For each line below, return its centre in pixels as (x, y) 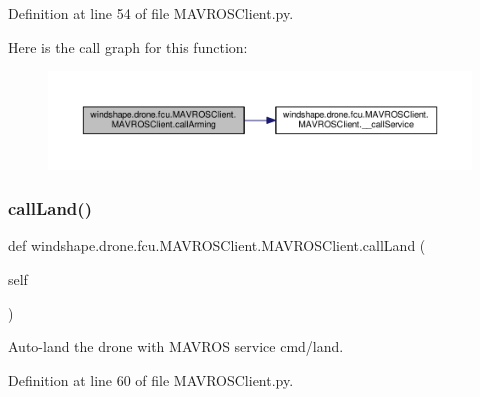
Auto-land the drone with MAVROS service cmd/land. (176, 346)
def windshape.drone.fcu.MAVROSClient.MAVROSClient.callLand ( (217, 245)
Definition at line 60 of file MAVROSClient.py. (151, 379)
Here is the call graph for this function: (128, 46)
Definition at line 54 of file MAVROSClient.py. (151, 13)
